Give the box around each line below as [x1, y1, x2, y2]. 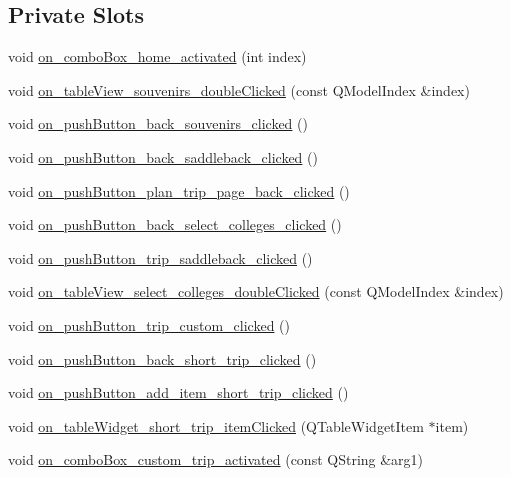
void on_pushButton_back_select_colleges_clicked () [8, 214, 342, 235]
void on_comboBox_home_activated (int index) [8, 46, 307, 67]
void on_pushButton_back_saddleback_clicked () [8, 146, 318, 167]
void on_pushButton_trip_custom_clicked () [8, 314, 290, 335]
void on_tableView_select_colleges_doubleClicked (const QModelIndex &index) [8, 281, 504, 302]
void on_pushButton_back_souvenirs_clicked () [8, 113, 308, 134]
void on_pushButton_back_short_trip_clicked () [8, 348, 317, 369]
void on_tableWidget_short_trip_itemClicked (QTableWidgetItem [8, 415, 424, 436]
